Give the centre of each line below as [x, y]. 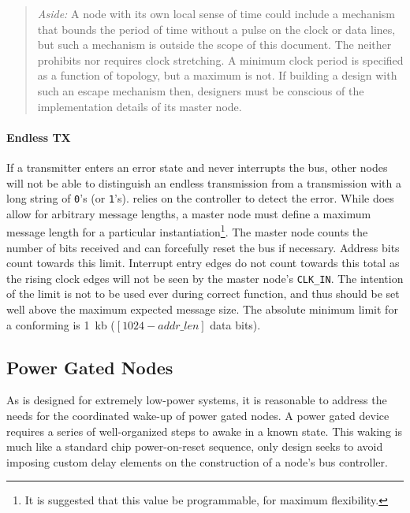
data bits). [235, 324]
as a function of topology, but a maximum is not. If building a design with [217, 75]
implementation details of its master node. [140, 106]
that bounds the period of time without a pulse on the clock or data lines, [216, 29]
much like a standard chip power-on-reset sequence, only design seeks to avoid [195, 446]
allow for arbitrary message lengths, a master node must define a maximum [189, 213]
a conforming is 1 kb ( [61, 324]
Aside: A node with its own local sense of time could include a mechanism [216, 13]
